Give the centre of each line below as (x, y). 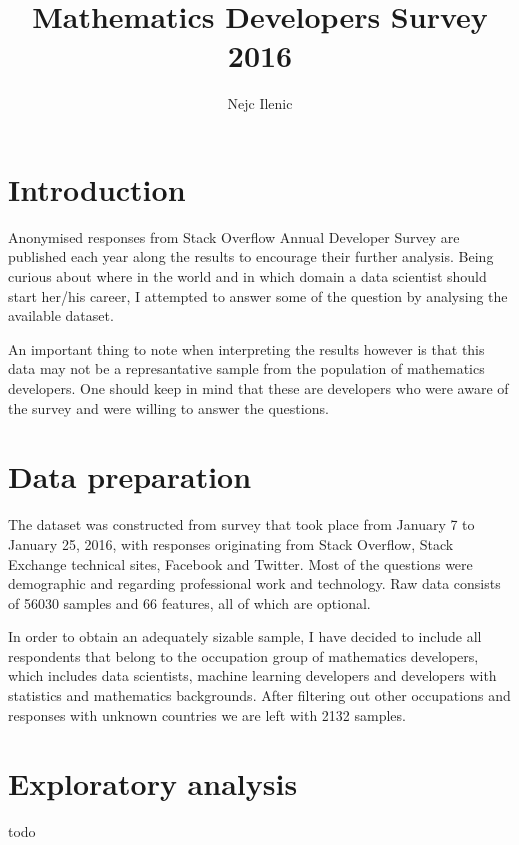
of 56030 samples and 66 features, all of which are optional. (189, 602)
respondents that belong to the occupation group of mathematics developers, (243, 655)
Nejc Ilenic (260, 103)
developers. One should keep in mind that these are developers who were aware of (258, 388)
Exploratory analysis (153, 783)
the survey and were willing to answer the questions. (168, 407)
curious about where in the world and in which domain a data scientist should (247, 276)
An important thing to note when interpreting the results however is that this (246, 348)
